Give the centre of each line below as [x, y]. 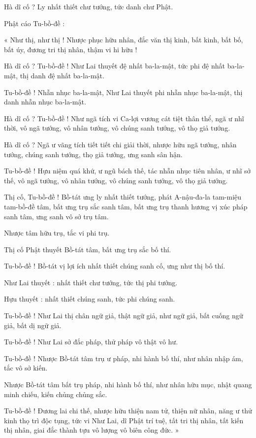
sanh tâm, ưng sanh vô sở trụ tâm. [56, 216]
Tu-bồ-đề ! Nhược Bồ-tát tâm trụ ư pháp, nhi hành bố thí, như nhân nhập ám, [124, 358]
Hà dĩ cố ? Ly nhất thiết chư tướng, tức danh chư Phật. [89, 6]
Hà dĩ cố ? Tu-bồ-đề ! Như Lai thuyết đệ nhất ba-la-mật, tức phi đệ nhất [114, 66]
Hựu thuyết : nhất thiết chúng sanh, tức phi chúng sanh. [90, 299]
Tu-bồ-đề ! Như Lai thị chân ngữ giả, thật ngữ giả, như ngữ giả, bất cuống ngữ [124, 316]
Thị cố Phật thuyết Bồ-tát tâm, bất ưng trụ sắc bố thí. [88, 249]
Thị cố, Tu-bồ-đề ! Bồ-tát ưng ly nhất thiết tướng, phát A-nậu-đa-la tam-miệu [123, 197]
